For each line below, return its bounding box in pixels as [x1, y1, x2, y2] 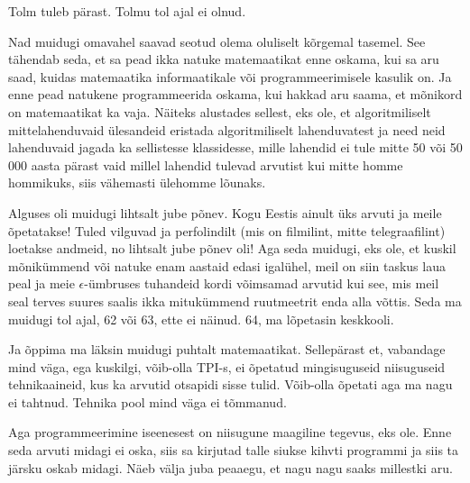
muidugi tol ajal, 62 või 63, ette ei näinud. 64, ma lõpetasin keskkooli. [8, 309, 394, 328]
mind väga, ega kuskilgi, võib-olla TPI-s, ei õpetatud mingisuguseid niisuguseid [8, 357, 446, 376]
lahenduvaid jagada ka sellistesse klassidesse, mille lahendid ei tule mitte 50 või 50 [8, 138, 463, 157]
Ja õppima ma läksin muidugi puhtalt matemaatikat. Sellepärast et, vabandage [8, 340, 446, 359]
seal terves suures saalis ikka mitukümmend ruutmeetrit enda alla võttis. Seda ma [8, 291, 462, 310]
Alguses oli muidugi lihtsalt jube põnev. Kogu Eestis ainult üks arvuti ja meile [8, 203, 442, 222]
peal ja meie [8, 274, 75, 293]
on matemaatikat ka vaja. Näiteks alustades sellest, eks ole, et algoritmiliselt [8, 102, 431, 121]
